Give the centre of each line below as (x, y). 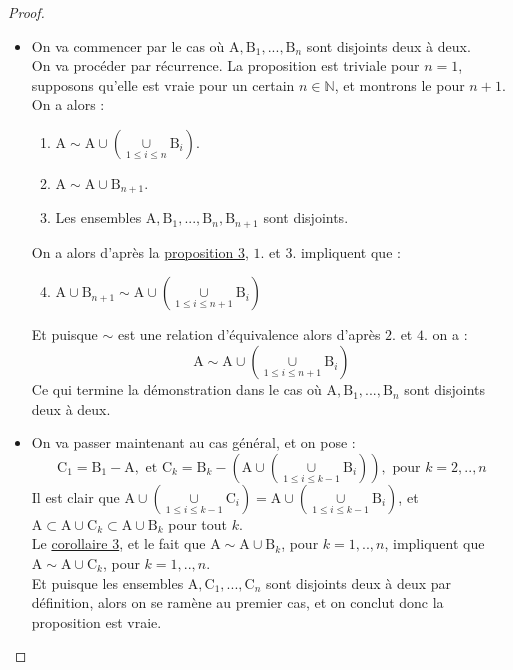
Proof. (26, 12)
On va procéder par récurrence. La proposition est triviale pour (225, 65)
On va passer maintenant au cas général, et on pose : (193, 442)
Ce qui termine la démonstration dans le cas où (176, 389)
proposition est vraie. (96, 621)
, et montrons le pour (399, 84)
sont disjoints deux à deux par (358, 582)
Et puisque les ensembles (107, 582)
